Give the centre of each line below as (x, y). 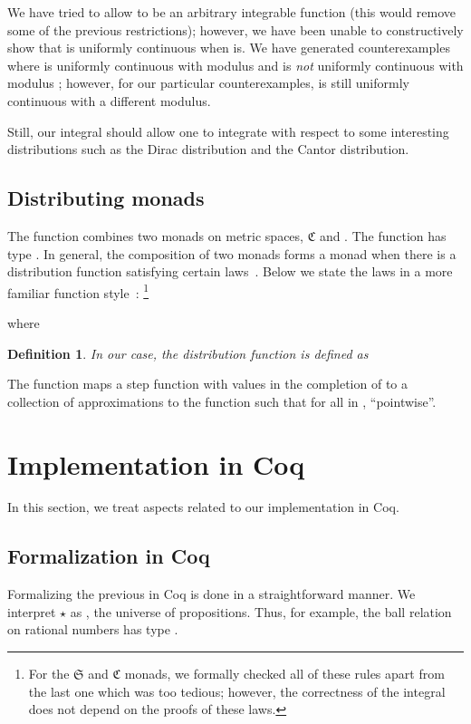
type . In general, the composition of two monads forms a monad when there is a (232, 253)
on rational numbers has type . (93, 629)
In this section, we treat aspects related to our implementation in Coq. (203, 507)
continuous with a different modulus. (109, 100)
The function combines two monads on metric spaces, (155, 235)
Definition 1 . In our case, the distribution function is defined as (188, 353)
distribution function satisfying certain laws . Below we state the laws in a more (230, 271)
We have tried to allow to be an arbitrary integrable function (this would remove (231, 12)
